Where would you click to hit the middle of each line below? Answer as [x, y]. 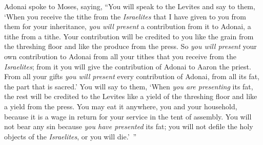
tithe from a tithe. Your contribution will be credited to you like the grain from [129, 36]
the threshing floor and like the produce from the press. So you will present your [130, 46]
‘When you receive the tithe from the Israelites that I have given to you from [125, 16]
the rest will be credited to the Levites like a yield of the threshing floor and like [131, 96]
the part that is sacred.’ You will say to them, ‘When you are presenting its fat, [129, 86]
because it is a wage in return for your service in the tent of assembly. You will [128, 116]
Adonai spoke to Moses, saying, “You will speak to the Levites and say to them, [130, 6]
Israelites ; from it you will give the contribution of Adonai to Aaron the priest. [128, 66]
